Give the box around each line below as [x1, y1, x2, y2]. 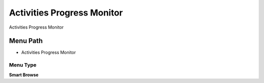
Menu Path [9, 37, 43, 45]
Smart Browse [9, 72, 39, 78]
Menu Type [9, 62, 37, 68]
